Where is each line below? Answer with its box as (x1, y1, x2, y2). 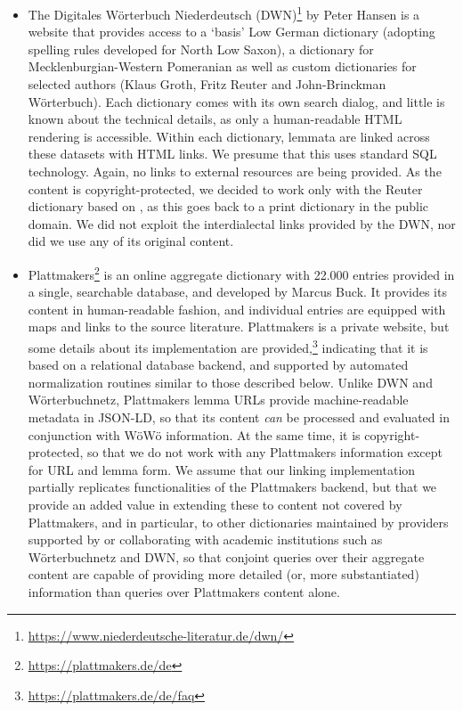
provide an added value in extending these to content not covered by (28, 495, 402, 513)
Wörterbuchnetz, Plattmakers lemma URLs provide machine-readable (28, 390, 409, 409)
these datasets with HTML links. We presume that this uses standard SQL (28, 144, 437, 163)
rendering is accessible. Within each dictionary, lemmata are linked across (28, 127, 430, 145)
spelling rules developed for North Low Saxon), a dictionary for (28, 39, 374, 58)
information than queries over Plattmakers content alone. (28, 582, 340, 601)
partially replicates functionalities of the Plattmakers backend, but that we (28, 478, 437, 496)
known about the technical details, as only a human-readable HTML (28, 110, 402, 128)
